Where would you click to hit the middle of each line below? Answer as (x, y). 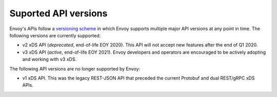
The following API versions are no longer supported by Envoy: (75, 68)
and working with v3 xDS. (50, 59)
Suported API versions (58, 13)
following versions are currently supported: (55, 35)
